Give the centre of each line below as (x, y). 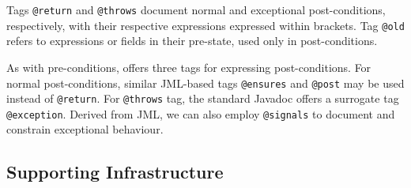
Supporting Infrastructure (115, 172)
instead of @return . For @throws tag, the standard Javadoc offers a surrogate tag (203, 98)
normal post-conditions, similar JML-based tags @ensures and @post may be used (205, 83)
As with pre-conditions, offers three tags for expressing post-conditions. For (189, 67)
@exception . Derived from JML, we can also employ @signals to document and (201, 113)
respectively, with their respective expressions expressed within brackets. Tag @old (205, 25)
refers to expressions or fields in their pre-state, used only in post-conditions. (192, 41)
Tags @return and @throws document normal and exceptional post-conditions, (196, 9)
